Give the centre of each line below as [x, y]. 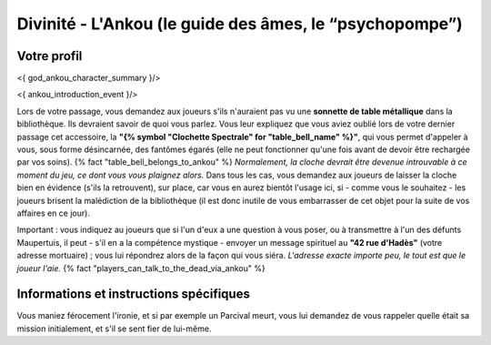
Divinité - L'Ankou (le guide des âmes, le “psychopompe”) [240, 24]
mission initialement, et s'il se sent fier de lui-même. [114, 329]
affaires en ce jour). [54, 213]
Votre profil [50, 56]
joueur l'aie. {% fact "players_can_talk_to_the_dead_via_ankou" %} [141, 268]
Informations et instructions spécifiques [133, 294]
